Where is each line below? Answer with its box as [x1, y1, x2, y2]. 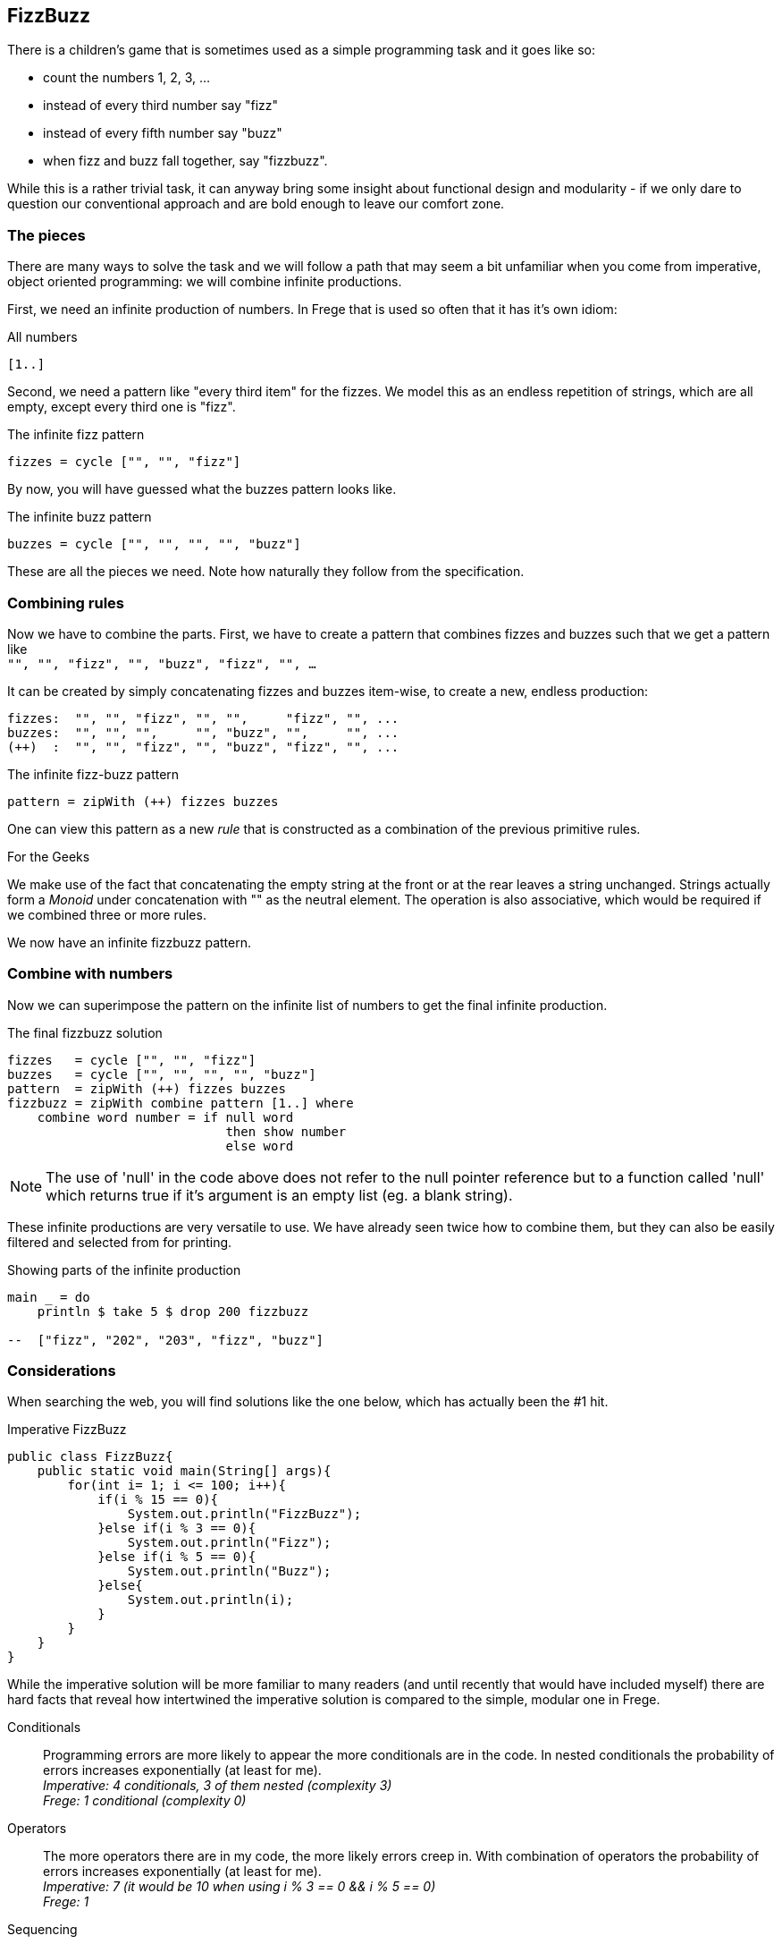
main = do [7, 1289, 90, 1304]
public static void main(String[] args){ [37, 1464, 332, 1479]
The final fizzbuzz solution [7, 1024, 163, 1040]
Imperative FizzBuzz [7, 1422, 127, 1438]
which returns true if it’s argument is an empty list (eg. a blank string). [46, 1185, 513, 1204]
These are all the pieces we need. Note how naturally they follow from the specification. [7, 564, 525, 580]
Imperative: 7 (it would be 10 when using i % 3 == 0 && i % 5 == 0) [43, 1879, 436, 1895]
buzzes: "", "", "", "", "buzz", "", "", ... [7, 725, 399, 740]
